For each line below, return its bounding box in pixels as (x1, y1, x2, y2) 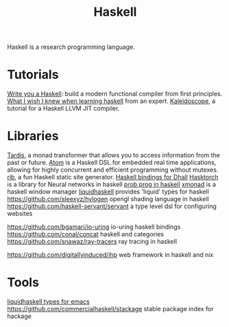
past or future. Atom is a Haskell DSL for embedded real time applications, (7, 159, 217, 167)
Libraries (7, 128, 59, 144)
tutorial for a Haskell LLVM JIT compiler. (7, 104, 120, 113)
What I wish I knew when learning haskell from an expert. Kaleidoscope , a (7, 97, 216, 105)
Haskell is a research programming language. (7, 43, 135, 52)
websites (7, 210, 33, 218)
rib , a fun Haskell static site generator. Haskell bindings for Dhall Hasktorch (7, 173, 219, 181)
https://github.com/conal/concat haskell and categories (7, 230, 165, 238)
